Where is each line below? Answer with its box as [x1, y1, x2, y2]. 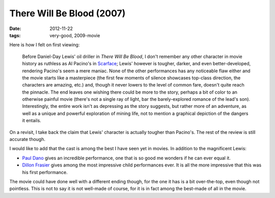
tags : [9, 32, 21, 38]
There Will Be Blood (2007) [9, 8, 126, 19]
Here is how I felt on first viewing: [9, 42, 80, 48]
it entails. [22, 118, 42, 124]
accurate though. [9, 136, 46, 143]
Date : [9, 25, 21, 32]
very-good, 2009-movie [49, 32, 100, 38]
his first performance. [22, 169, 68, 175]
